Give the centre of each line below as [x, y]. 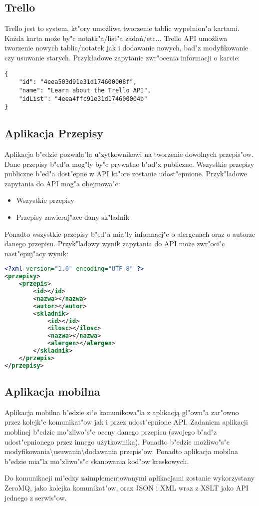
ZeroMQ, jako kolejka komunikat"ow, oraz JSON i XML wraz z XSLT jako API [127, 488]
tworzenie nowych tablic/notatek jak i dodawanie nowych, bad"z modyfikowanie [127, 48]
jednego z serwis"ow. [36, 497]
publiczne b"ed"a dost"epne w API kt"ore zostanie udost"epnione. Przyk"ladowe [126, 174]
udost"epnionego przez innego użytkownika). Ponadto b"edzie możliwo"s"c [117, 441]
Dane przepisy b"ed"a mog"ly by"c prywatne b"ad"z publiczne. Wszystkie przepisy [129, 164]
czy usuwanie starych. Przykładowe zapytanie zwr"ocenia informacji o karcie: [122, 57]
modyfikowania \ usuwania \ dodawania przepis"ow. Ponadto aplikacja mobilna [122, 451]
